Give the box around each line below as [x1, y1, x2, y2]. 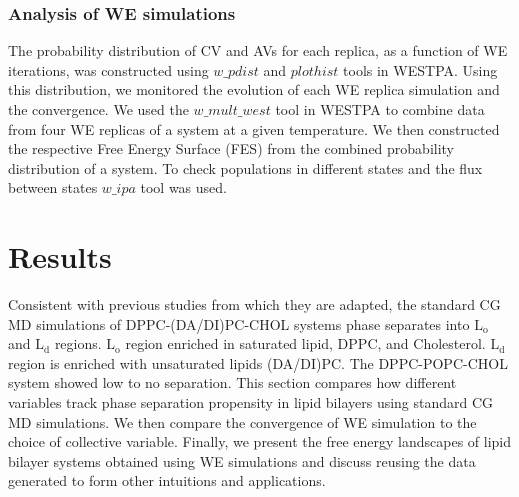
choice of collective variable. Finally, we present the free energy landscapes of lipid [8, 431, 512, 452]
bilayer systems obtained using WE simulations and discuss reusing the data [8, 450, 476, 471]
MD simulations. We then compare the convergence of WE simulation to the [8, 411, 477, 432]
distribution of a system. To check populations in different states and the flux [8, 157, 483, 178]
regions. [54, 333, 102, 354]
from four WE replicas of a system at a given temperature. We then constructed [8, 118, 500, 139]
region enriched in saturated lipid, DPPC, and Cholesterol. [125, 333, 486, 354]
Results [8, 236, 112, 277]
